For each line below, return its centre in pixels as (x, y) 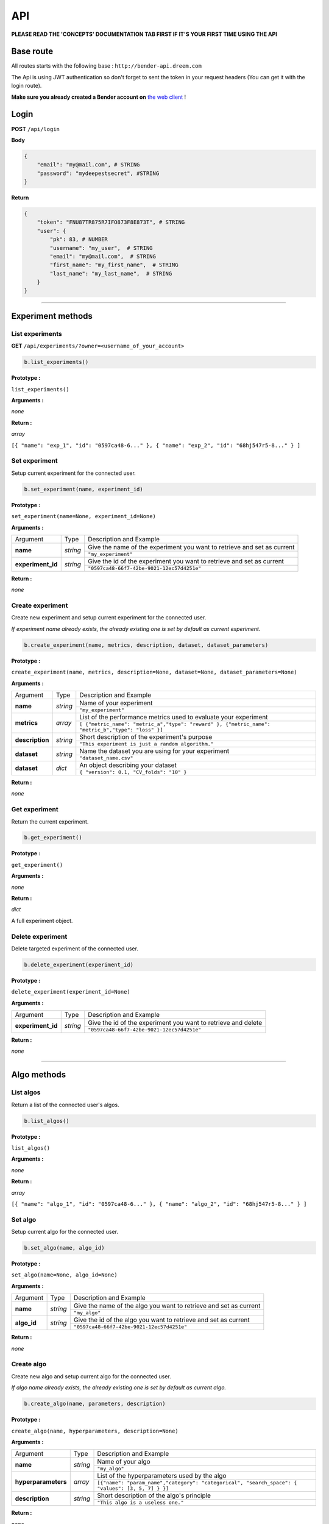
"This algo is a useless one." (140, 1503)
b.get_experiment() (53, 838)
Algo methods (39, 1075)
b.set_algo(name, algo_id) (64, 1248)
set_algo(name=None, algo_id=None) (65, 1275)
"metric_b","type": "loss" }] (121, 729)
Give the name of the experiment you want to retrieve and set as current (191, 547)
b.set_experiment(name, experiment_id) (83, 489)
